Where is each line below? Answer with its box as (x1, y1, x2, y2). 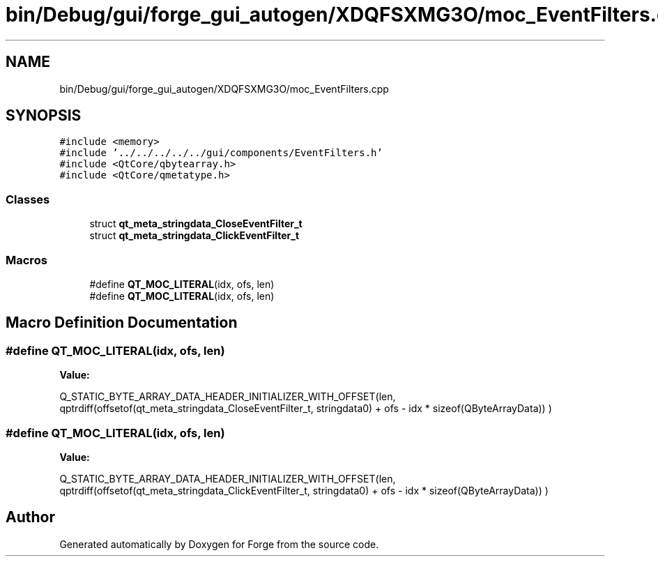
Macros (6, 252, 47, 267)
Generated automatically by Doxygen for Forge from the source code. (59, 538, 379, 550)
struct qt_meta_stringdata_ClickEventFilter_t (89, 229, 300, 242)
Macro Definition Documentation (6, 314, 238, 332)
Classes (6, 192, 50, 206)
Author (6, 508, 55, 526)
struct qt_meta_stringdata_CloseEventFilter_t (89, 218, 303, 230)
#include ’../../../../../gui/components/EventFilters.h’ (59, 147, 383, 159)
